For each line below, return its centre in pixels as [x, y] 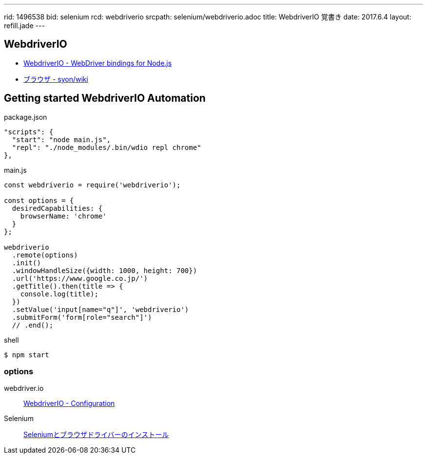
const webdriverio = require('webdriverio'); [92, 185]
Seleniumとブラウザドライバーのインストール [96, 435]
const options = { [39, 200]
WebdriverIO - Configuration [69, 403]
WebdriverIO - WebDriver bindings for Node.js [98, 63]
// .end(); [33, 325]
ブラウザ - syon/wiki [56, 79]
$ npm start [27, 355]
